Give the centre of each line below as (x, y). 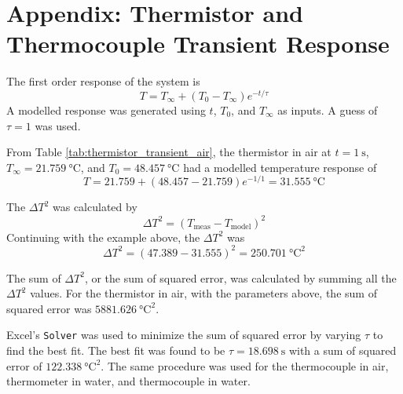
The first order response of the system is (103, 81)
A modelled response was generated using (106, 109)
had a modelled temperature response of (280, 167)
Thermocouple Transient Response (198, 44)
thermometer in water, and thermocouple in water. (128, 381)
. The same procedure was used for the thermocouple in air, (245, 365)
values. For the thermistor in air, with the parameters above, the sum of (203, 293)
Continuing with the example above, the (103, 237)
